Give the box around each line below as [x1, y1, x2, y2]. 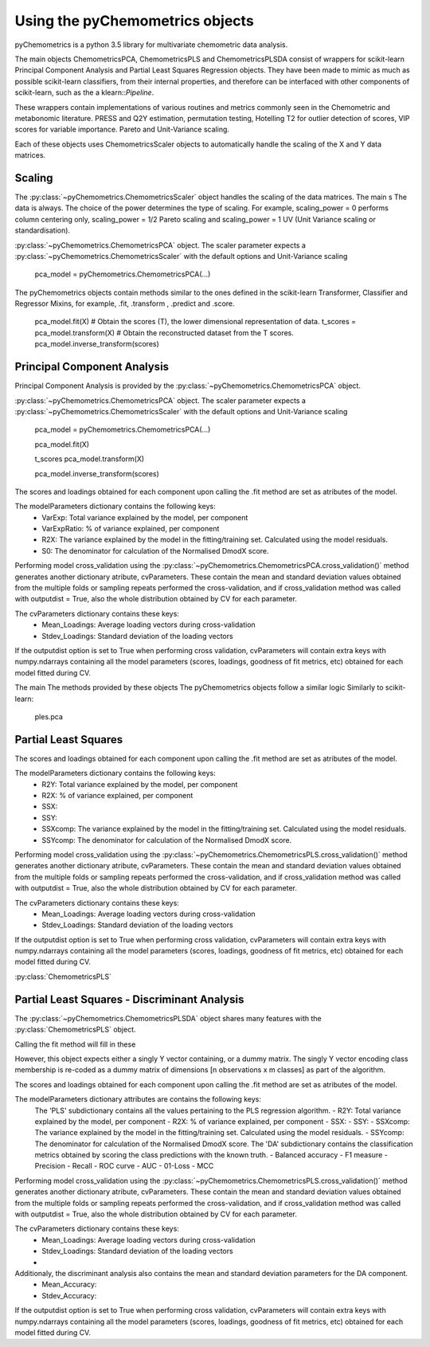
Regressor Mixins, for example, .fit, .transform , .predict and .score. [14, 299, 235, 308]
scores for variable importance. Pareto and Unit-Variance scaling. [14, 124, 230, 135]
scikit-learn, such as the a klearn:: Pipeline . [14, 88, 154, 97]
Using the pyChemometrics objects [14, 12, 254, 29]
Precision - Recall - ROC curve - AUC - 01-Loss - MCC [34, 1161, 214, 1171]
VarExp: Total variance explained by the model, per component [41, 512, 248, 522]
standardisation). [14, 225, 71, 235]
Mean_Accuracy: [41, 1279, 97, 1290]
